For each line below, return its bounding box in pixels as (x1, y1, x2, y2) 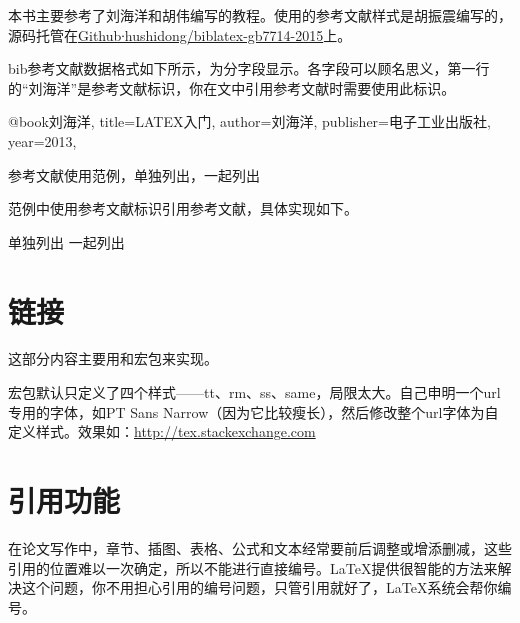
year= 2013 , (8, 130, 77, 151)
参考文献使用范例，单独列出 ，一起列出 (8, 164, 260, 185)
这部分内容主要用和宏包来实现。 (8, 348, 218, 369)
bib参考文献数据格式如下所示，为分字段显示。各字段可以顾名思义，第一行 (8, 58, 490, 79)
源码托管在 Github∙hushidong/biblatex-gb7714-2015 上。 (8, 24, 352, 45)
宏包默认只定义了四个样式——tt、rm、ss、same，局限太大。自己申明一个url (8, 382, 501, 403)
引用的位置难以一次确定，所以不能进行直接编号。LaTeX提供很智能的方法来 (8, 557, 498, 578)
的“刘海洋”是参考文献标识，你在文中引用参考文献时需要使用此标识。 (8, 77, 456, 98)
